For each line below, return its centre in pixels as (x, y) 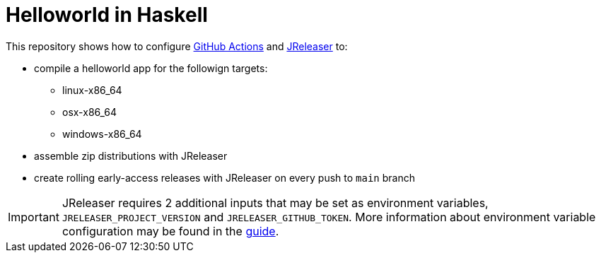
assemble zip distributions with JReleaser (131, 156)
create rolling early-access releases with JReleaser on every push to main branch (224, 177)
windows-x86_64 (102, 134)
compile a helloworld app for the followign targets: (151, 68)
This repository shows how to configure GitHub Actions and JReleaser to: (177, 46)
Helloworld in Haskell (107, 15)
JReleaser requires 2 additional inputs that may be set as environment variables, (275, 203)
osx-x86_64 (90, 112)
